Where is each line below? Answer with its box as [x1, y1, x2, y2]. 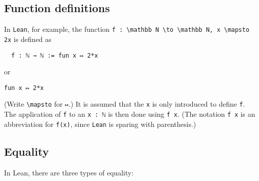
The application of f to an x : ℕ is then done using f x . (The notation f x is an [4, 109, 255, 119]
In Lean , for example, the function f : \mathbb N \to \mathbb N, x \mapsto [4, 24, 249, 34]
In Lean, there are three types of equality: [4, 167, 134, 177]
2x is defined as [4, 33, 51, 44]
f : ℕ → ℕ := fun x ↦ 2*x [11, 52, 98, 59]
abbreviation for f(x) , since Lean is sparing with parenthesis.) [4, 118, 196, 129]
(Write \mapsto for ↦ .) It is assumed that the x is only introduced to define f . [4, 99, 245, 109]
